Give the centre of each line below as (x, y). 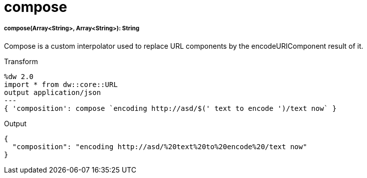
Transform (21, 61)
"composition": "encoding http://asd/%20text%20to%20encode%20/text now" (160, 146)
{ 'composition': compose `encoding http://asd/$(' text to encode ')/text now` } (170, 108)
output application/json (52, 92)
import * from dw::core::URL (61, 84)
